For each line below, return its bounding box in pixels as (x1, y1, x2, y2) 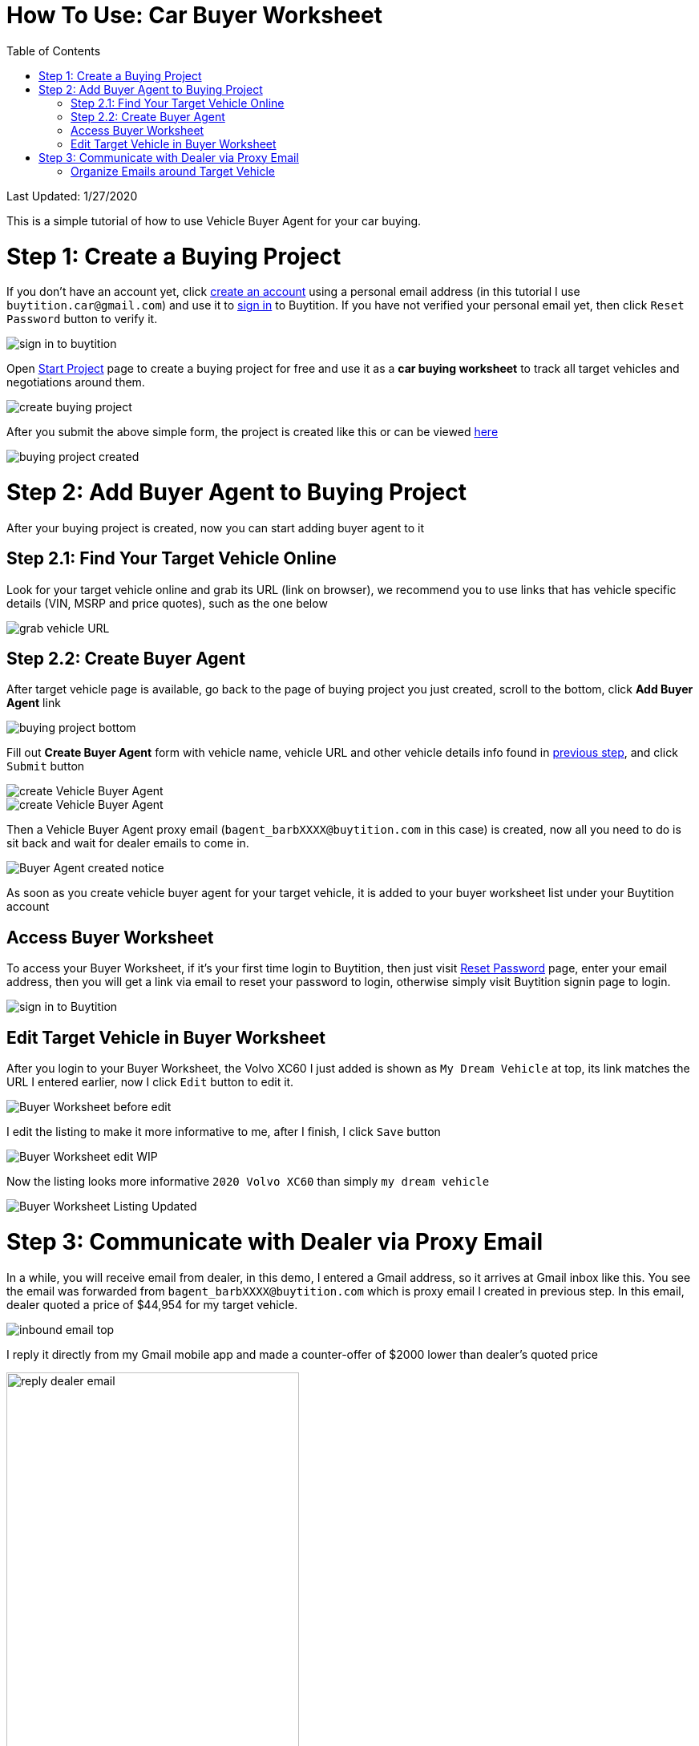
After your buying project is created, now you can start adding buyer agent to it (6, 520, 424, 535)
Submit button (6, 759, 85, 774)
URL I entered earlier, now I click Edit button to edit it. (6, 1075, 294, 1089)
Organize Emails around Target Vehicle (71, 164, 275, 178)
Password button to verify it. (6, 312, 158, 326)
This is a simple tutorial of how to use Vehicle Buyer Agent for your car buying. (6, 213, 422, 228)
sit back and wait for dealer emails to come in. (6, 836, 249, 851)
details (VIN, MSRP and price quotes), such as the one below (6, 596, 328, 610)
